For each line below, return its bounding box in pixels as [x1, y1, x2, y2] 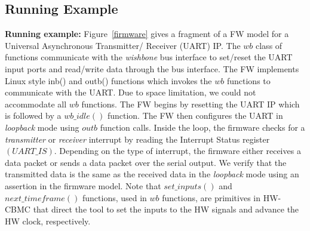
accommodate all [5, 97, 67, 110]
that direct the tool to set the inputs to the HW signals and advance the [33, 203, 299, 215]
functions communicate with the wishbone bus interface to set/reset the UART [5, 51, 293, 63]
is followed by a [5, 109, 62, 122]
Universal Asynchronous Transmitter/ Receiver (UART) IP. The [5, 39, 241, 51]
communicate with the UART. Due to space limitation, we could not [5, 86, 256, 98]
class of [256, 39, 283, 51]
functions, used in [82, 191, 147, 204]
